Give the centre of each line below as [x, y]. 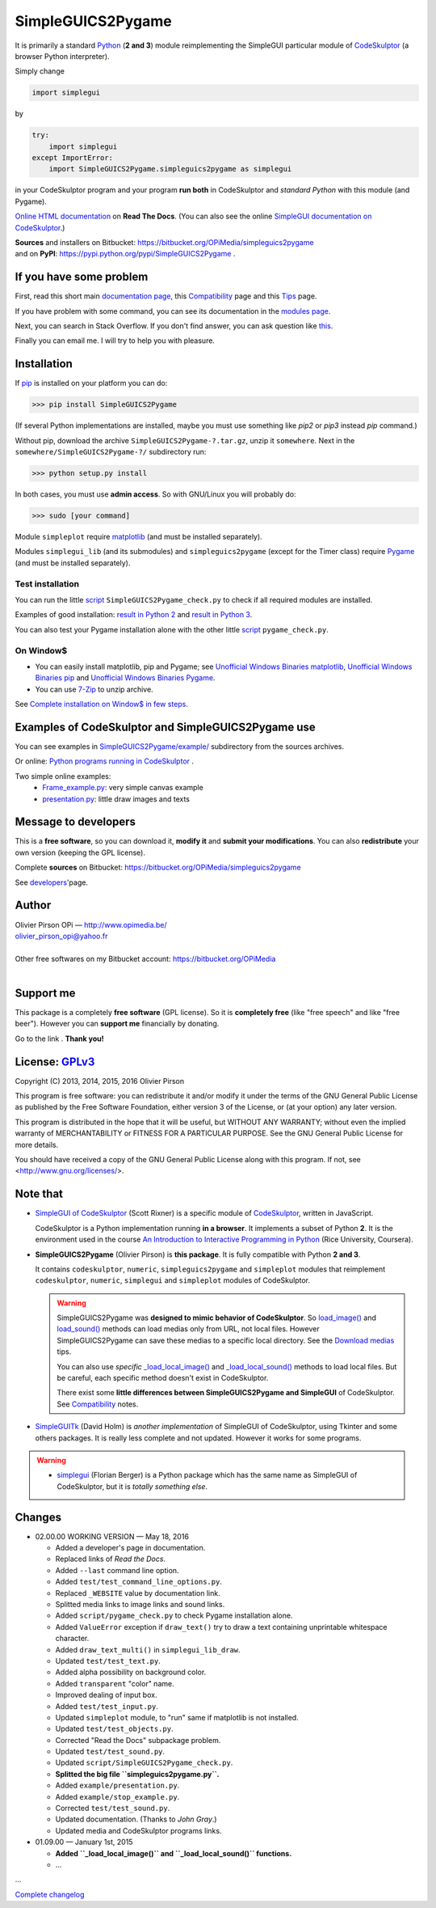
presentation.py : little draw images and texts [116, 799]
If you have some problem [82, 277]
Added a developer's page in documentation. [130, 1548]
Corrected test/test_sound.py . [113, 1809]
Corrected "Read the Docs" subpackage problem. [138, 1740]
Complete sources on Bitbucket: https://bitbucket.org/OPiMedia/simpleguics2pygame [158, 867]
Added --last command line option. [117, 1570]
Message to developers [75, 822]
